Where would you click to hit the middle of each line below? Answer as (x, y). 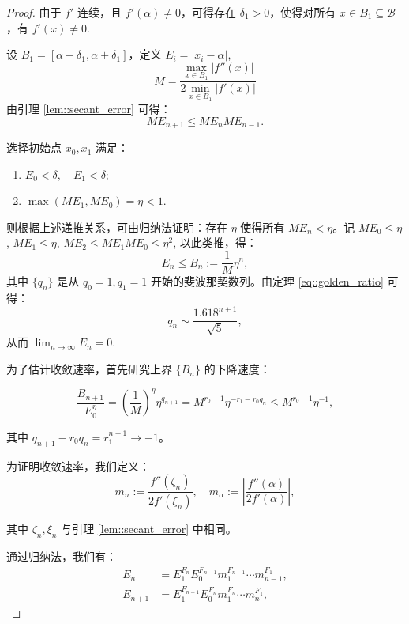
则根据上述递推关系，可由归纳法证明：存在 (117, 227)
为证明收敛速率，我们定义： (78, 465)
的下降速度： (237, 369)
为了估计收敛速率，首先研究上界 (89, 369)
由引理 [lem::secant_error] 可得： (89, 109)
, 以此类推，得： (215, 242)
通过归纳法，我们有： (62, 556)
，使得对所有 (303, 12)
